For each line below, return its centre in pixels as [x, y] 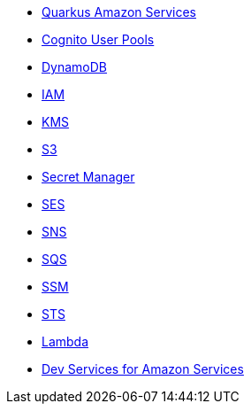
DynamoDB [75, 67]
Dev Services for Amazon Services [143, 369]
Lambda [65, 341]
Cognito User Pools [98, 39]
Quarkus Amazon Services [119, 12]
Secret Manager [88, 177]
